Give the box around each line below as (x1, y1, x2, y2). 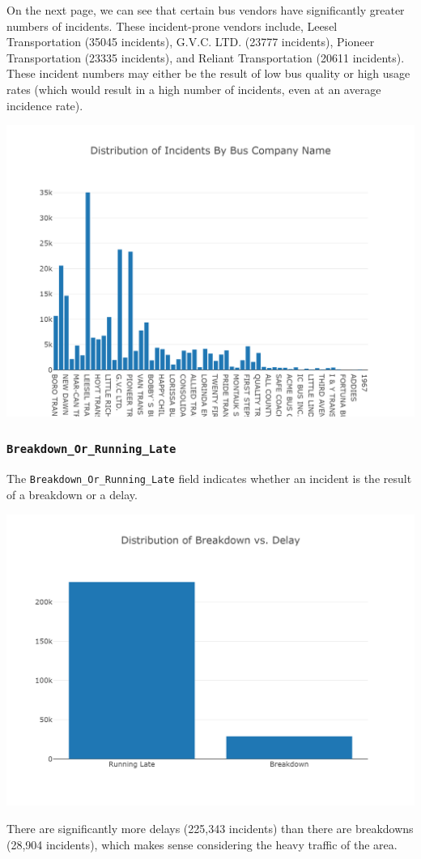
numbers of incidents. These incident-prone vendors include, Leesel (6, 17, 338, 34)
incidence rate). (6, 96, 83, 113)
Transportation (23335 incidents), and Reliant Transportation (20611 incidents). (6, 49, 405, 66)
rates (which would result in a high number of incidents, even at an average (6, 80, 381, 97)
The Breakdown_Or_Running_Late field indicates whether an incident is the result (6, 470, 412, 487)
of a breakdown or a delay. (6, 485, 138, 502)
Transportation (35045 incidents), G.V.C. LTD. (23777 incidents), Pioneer (6, 33, 375, 50)
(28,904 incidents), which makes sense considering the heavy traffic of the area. (6, 835, 398, 853)
